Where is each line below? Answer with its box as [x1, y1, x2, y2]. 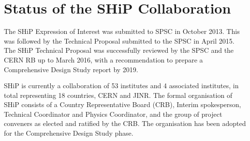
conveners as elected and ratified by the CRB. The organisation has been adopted [4, 118, 246, 128]
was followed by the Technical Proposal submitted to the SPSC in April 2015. [4, 35, 235, 46]
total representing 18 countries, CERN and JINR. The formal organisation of [4, 90, 233, 100]
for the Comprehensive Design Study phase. [4, 128, 133, 138]
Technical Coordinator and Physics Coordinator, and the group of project [4, 109, 222, 119]
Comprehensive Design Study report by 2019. [4, 64, 138, 74]
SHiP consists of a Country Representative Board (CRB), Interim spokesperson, [4, 99, 241, 110]
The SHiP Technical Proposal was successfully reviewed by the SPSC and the [4, 45, 234, 55]
